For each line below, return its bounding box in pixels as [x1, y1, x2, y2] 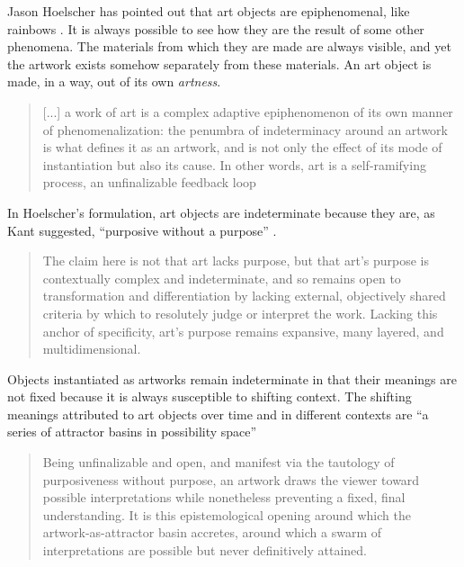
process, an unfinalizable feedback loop [42, 173, 256, 192]
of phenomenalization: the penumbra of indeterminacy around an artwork [42, 120, 448, 139]
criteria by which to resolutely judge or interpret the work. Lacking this [42, 303, 438, 322]
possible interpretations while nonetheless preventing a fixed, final [42, 488, 406, 507]
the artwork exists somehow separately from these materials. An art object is [7, 54, 432, 73]
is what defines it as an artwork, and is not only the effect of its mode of [42, 138, 442, 157]
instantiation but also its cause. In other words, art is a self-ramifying [42, 155, 426, 174]
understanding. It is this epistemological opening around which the [42, 505, 411, 524]
